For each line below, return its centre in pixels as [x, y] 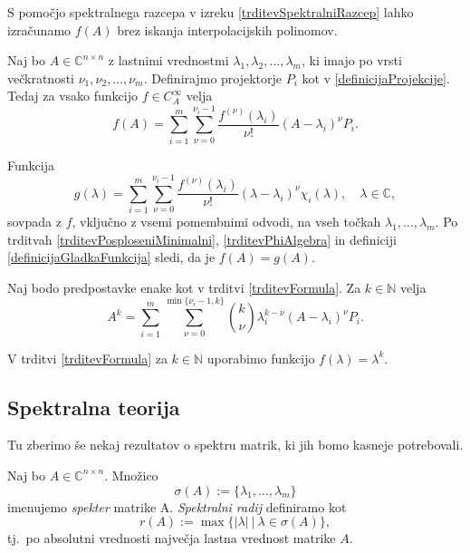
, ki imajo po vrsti [351, 60]
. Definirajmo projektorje [213, 78]
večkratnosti [41, 78]
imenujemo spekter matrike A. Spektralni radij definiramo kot [177, 506]
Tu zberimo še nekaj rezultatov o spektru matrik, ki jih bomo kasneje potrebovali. [235, 445]
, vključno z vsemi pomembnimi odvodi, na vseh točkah [226, 222]
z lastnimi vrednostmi [168, 60]
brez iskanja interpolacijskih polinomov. [227, 29]
